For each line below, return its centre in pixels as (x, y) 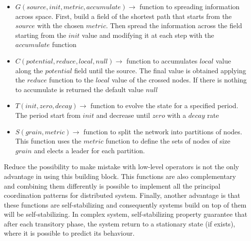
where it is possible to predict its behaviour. (69, 233)
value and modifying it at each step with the (148, 35)
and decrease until (123, 115)
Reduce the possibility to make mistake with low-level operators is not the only (122, 167)
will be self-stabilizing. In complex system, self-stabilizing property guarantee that (126, 214)
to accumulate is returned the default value (79, 89)
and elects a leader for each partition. (89, 150)
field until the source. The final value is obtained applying (160, 70)
